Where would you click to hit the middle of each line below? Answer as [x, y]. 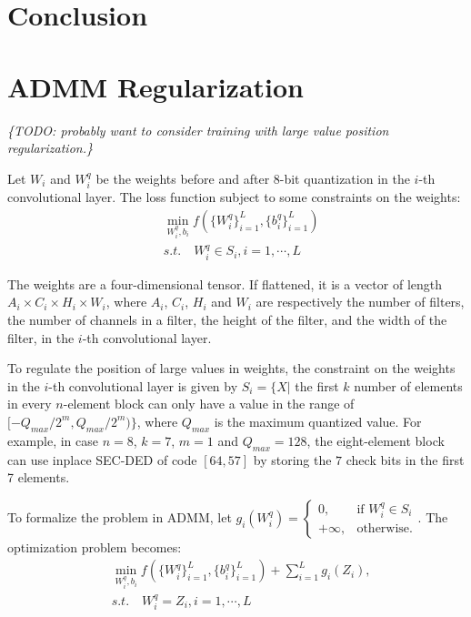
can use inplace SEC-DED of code [102, 459]
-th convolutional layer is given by [143, 385]
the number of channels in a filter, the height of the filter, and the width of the [227, 319]
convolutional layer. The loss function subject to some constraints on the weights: [234, 197]
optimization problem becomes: [95, 546]
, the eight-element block [376, 440]
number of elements [408, 385]
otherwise [383, 529]
